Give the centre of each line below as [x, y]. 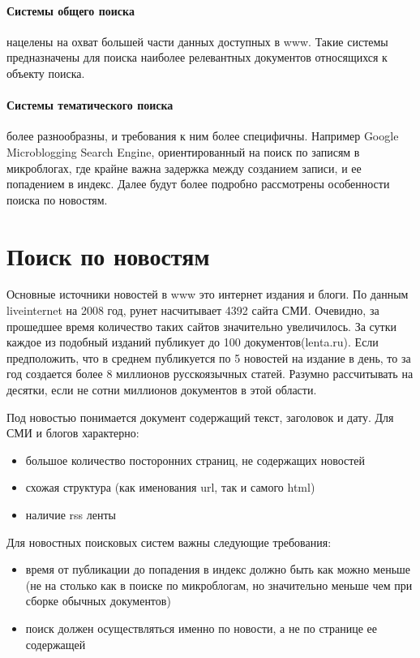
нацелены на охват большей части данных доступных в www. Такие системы [197, 41]
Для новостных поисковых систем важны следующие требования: [169, 542]
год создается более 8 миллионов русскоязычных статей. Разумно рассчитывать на [210, 374]
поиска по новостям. [57, 199]
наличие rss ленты [71, 514]
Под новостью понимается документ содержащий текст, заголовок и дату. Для [200, 417]
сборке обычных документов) [98, 601]
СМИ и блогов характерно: [73, 433]
